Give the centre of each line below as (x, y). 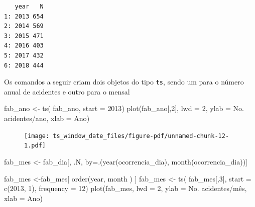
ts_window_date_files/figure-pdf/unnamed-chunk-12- (141, 136)
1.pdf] (35, 146)
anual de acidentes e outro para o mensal (67, 91)
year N (29, 6)
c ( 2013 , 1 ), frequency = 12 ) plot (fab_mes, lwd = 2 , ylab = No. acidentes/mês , (125, 188)
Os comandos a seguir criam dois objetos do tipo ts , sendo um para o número (124, 82)
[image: (37, 136)
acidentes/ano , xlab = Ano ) (47, 118)
